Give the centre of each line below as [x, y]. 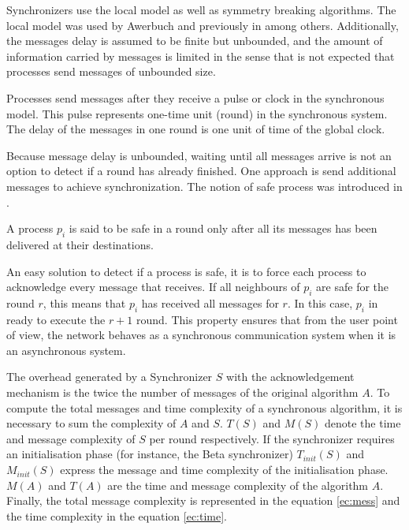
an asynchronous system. [66, 350]
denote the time [363, 423]
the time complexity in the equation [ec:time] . [117, 515]
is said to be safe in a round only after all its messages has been [223, 228]
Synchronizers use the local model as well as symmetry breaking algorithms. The [201, 9]
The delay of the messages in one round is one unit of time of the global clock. [196, 129]
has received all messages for [210, 302]
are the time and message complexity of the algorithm [238, 485]
